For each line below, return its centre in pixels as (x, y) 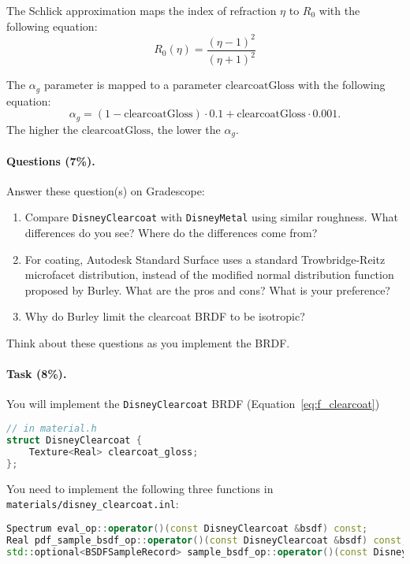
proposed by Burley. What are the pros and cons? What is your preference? (207, 289)
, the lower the (186, 129)
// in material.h (52, 429)
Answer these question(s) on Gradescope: (106, 190)
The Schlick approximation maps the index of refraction (142, 10)
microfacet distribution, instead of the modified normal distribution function (209, 275)
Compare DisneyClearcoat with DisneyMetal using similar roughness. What (211, 217)
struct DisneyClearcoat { (74, 440)
